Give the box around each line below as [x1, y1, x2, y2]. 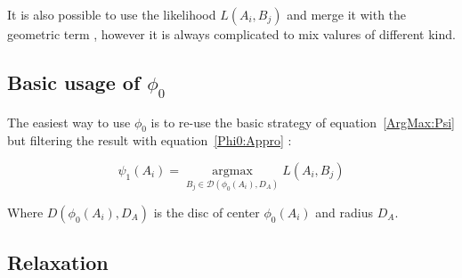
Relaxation [7, 249, 109, 276]
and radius [315, 202, 374, 221]
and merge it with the [287, 5, 407, 23]
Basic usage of [7, 68, 141, 95]
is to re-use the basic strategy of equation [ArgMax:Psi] [150, 112, 455, 131]
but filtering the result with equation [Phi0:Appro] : [7, 131, 292, 150]
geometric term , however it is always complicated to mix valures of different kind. [7, 25, 456, 43]
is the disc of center [153, 202, 260, 221]
